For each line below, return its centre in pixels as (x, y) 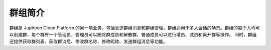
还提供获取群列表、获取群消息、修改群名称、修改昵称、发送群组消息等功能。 (88, 42)
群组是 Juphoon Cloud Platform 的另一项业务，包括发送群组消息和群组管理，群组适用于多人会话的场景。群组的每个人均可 (135, 28)
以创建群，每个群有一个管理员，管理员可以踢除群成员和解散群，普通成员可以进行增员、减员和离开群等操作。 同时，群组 (133, 34)
